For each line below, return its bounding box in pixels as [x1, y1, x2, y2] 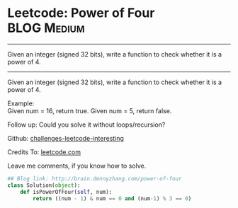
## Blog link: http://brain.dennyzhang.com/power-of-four [7, 175, 182, 182]
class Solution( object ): [7, 182, 81, 189]
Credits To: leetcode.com [7, 147, 81, 156]
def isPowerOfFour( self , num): [20, 188, 113, 195]
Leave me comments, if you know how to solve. [7, 161, 147, 170]
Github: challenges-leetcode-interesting [7, 134, 124, 142]
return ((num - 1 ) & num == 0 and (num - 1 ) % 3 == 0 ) [33, 195, 192, 202]
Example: [7, 99, 35, 108]
